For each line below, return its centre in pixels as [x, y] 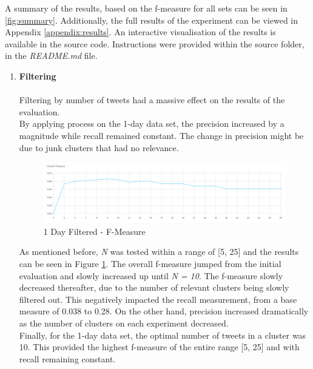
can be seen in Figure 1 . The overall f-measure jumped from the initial [150, 263]
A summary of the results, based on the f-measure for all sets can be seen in [146, 8]
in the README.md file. [51, 56]
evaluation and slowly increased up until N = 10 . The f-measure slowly [151, 275]
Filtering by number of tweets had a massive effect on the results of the [152, 100]
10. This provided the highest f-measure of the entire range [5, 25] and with [159, 347]
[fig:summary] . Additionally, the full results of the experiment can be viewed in [152, 20]
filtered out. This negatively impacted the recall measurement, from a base [158, 299]
